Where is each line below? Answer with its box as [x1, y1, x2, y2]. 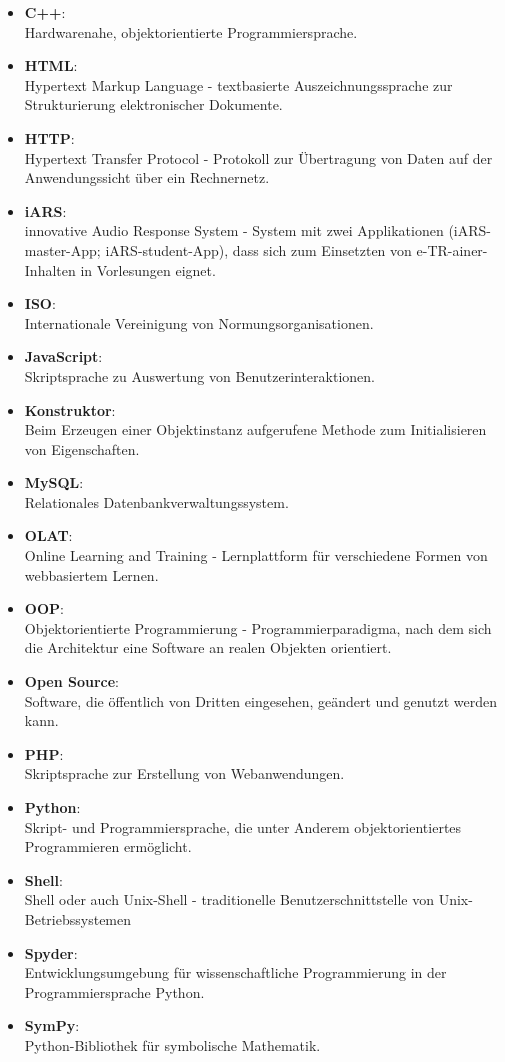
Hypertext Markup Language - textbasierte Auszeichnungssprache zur [24, 74, 453, 95]
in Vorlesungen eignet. [80, 259, 216, 280]
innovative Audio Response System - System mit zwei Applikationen [24, 220, 444, 241]
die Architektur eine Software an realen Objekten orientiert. [24, 637, 392, 658]
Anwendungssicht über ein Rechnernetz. [24, 167, 270, 188]
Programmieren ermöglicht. [24, 836, 192, 857]
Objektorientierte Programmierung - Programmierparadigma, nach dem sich [24, 617, 492, 638]
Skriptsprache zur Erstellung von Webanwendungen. [24, 763, 345, 784]
